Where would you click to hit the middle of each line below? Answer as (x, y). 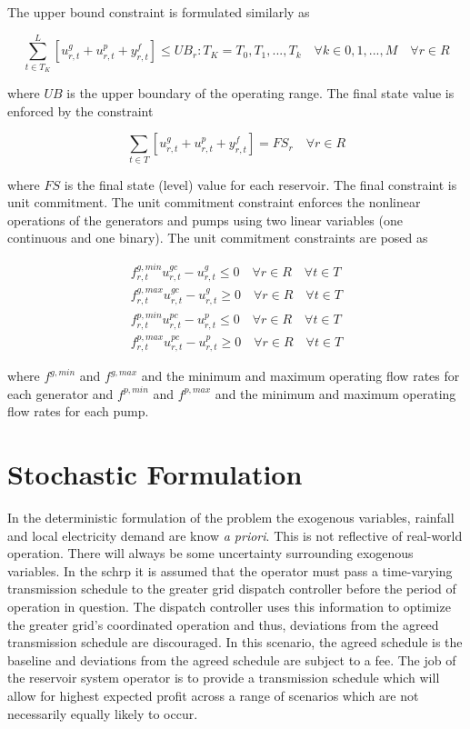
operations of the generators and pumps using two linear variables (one (205, 220)
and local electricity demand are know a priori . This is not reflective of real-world (235, 535)
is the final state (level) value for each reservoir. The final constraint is (260, 184)
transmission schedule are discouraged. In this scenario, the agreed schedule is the (235, 642)
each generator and (60, 393)
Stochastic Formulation (155, 474)
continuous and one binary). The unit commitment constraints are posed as (218, 238)
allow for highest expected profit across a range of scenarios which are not (213, 695)
